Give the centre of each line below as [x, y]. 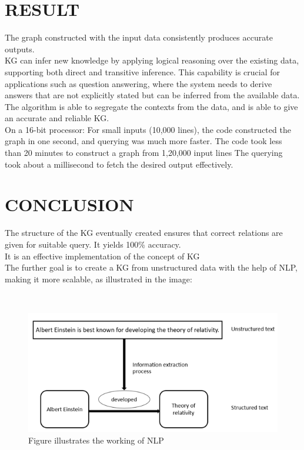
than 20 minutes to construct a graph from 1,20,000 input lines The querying [144, 153]
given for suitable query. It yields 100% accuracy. [93, 244]
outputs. [20, 49]
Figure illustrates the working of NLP [96, 440]
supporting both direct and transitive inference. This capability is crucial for [143, 71]
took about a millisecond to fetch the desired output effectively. [119, 164]
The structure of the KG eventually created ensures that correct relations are [144, 233]
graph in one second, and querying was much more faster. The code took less [143, 141]
